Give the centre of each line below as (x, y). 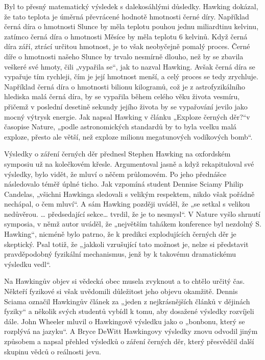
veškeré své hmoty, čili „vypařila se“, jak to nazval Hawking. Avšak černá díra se (130, 66)
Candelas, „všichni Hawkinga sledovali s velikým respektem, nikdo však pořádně (129, 194)
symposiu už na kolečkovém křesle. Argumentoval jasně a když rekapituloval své (129, 163)
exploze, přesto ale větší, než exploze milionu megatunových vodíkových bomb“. (128, 136)
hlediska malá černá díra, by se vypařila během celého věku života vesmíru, (122, 96)
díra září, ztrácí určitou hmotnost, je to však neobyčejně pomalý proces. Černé (127, 46)
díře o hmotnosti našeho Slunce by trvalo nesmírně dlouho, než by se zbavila (124, 56)
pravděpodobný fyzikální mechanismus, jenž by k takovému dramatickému (120, 254)
